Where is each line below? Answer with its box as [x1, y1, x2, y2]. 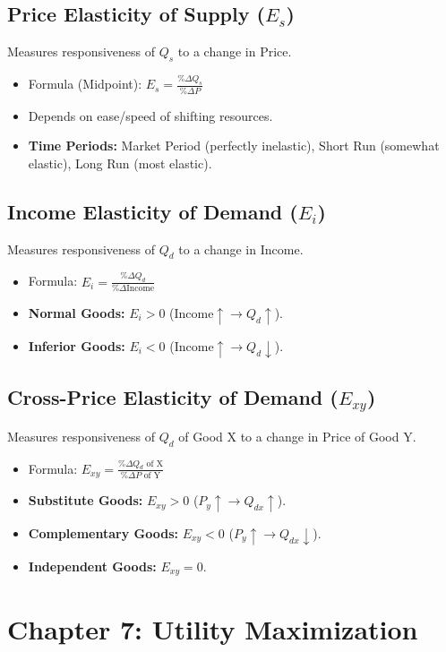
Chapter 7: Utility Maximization [7, 610, 418, 647]
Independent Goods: [28, 556, 157, 575]
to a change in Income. [178, 239, 304, 258]
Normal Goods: [28, 303, 125, 322]
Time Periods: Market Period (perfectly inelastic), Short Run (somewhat [28, 136, 440, 155]
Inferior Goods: [28, 336, 125, 355]
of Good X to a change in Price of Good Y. [178, 426, 416, 445]
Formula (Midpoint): [28, 74, 142, 93]
